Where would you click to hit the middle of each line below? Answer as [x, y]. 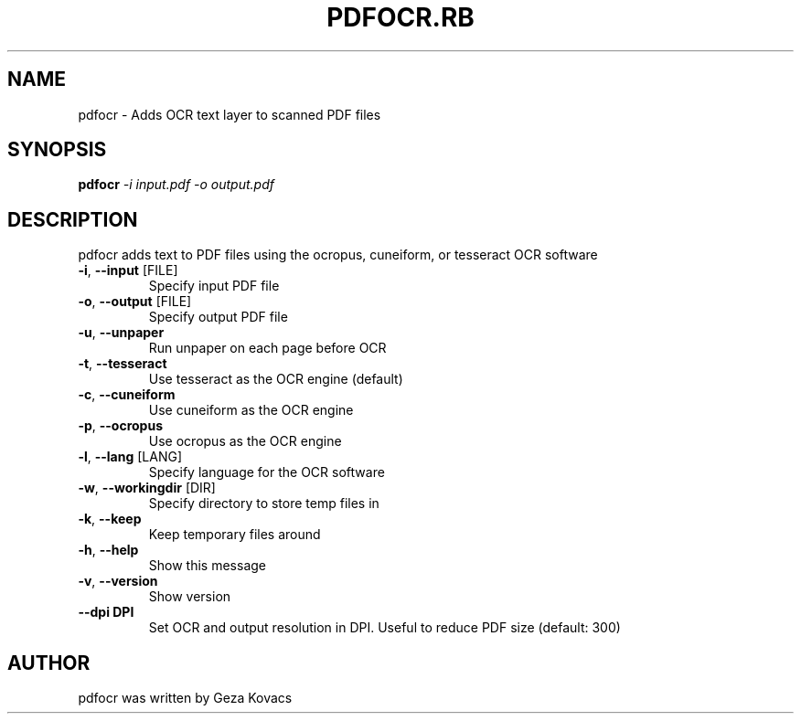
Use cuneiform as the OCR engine [251, 410]
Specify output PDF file [218, 317]
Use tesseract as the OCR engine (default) [276, 379]
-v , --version [118, 581]
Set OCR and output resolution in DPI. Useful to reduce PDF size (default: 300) [384, 628]
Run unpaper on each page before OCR [267, 348]
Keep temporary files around [235, 535]
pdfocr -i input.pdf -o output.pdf [176, 185]
